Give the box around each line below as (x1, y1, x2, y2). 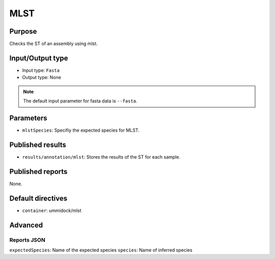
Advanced (9, 221, 43, 229)
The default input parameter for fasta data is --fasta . (23, 98, 137, 104)
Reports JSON (9, 236, 45, 243)
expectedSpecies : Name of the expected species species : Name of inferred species (9, 247, 193, 253)
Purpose (9, 27, 37, 36)
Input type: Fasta (22, 67, 60, 73)
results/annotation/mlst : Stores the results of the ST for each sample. (22, 153, 181, 160)
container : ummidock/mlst (22, 207, 81, 214)
